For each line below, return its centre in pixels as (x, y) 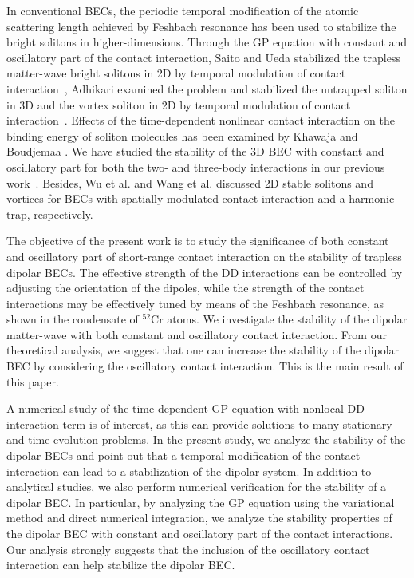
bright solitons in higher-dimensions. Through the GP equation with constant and (207, 42)
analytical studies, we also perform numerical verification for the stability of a (197, 487)
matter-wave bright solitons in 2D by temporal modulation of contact (176, 73)
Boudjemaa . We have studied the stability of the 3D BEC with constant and (195, 151)
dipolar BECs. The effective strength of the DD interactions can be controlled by (205, 272)
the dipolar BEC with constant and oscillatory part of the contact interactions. (200, 533)
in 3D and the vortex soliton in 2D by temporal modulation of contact (179, 104)
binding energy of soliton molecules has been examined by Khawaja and (182, 135)
